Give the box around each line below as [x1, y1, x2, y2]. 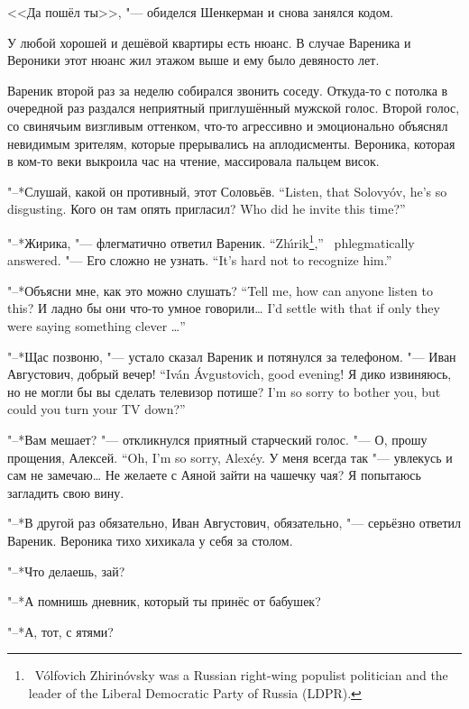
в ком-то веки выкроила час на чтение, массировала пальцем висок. [7, 152, 380, 170]
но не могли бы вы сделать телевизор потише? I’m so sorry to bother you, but [7, 382, 441, 401]
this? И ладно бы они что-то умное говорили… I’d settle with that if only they [7, 299, 440, 318]
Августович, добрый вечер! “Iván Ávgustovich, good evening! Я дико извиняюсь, [7, 364, 452, 383]
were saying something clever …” [7, 316, 186, 335]
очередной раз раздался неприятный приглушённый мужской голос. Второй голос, [7, 98, 460, 117]
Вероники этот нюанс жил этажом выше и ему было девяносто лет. [7, 51, 380, 69]
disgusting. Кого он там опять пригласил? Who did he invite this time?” [7, 199, 406, 218]
